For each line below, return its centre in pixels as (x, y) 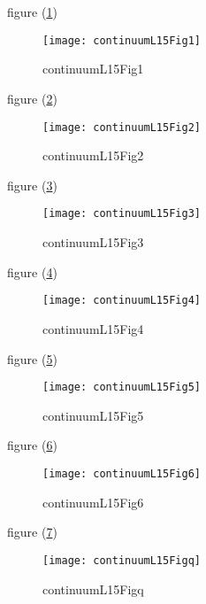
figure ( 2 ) (32, 99)
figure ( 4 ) (32, 271)
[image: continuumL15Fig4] (122, 301)
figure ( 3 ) (32, 185)
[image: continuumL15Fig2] (122, 127)
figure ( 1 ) (32, 12)
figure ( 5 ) (32, 358)
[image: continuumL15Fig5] (122, 387)
